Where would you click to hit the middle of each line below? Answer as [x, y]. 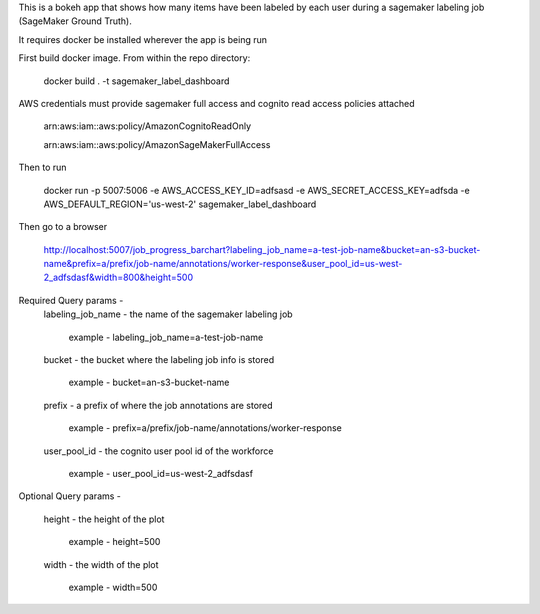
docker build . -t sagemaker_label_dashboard [136, 81]
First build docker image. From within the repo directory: [134, 58]
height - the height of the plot [104, 519]
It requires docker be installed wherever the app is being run [142, 39]
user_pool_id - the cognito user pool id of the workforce [158, 451]
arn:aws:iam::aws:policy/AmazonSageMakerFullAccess [157, 144]
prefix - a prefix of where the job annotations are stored [158, 405]
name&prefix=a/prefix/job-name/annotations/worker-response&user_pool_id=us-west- [223, 264]
